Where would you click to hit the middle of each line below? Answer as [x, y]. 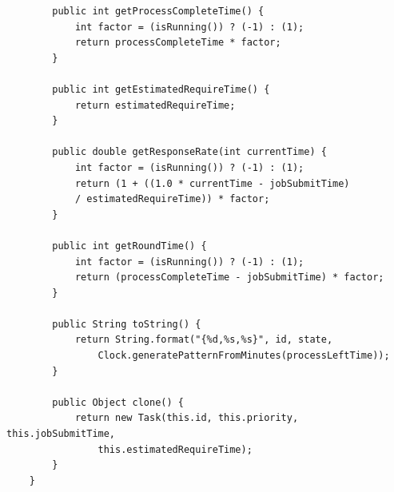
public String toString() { [127, 324]
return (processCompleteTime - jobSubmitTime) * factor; [229, 278]
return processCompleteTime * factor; [178, 43]
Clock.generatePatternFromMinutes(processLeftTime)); [244, 356]
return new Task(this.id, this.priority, [187, 418]
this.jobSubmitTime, [61, 434]
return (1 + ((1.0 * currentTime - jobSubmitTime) [212, 183]
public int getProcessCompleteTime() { [158, 11]
